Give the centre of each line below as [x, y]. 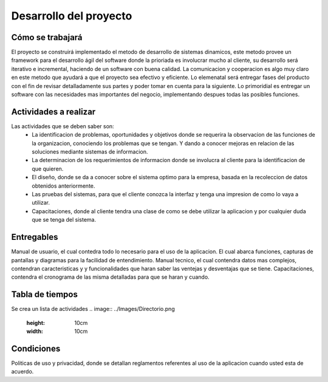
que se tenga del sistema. [64, 220]
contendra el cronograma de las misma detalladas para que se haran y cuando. [110, 277]
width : [35, 331]
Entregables [35, 237]
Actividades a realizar [53, 111]
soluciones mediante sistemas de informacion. [90, 152]
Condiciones [36, 348]
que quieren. [48, 169]
